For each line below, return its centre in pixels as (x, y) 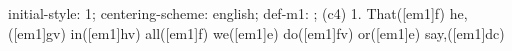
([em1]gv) (37, 32)
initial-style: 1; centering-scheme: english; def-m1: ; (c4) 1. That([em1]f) (226, 13)
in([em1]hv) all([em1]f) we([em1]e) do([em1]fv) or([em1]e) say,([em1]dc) (287, 32)
